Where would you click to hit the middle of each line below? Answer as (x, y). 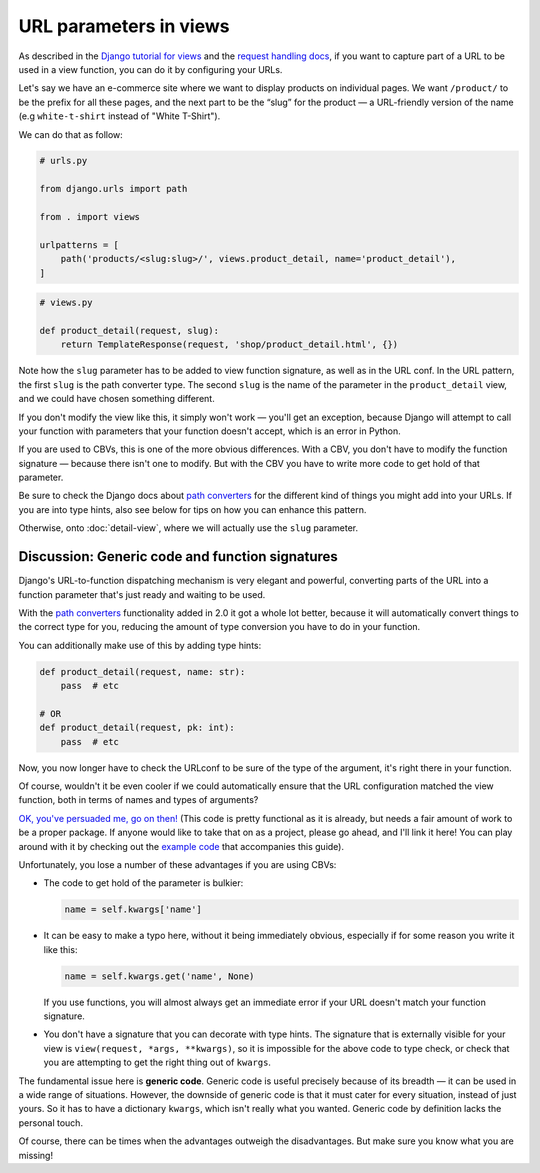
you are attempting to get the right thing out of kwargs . (157, 1062)
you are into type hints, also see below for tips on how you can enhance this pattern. (192, 509)
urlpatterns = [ (79, 244)
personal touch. (51, 1122)
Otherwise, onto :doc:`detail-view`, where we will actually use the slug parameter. (188, 528)
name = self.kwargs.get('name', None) (159, 976)
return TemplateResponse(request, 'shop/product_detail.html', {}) (229, 344)
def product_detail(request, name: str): (142, 671)
